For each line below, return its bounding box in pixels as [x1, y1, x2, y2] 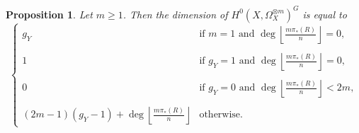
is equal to [302, 6, 347, 21]
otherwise [199, 110, 241, 120]
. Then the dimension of [122, 6, 228, 21]
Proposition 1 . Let [6, 6, 93, 21]
